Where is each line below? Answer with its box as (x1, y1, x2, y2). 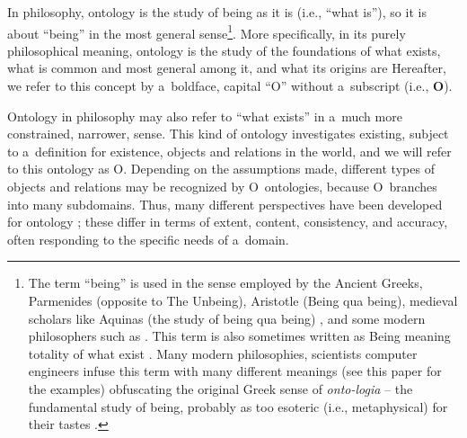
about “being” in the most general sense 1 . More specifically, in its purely (7, 21, 406, 42)
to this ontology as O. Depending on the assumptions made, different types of (7, 159, 435, 178)
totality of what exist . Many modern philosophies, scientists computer (28, 344, 418, 362)
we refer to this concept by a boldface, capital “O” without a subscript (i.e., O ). (7, 76, 453, 95)
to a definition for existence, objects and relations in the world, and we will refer (7, 141, 452, 160)
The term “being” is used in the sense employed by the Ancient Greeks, (28, 273, 423, 292)
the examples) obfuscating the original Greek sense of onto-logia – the (28, 379, 413, 398)
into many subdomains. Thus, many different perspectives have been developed (7, 194, 443, 213)
